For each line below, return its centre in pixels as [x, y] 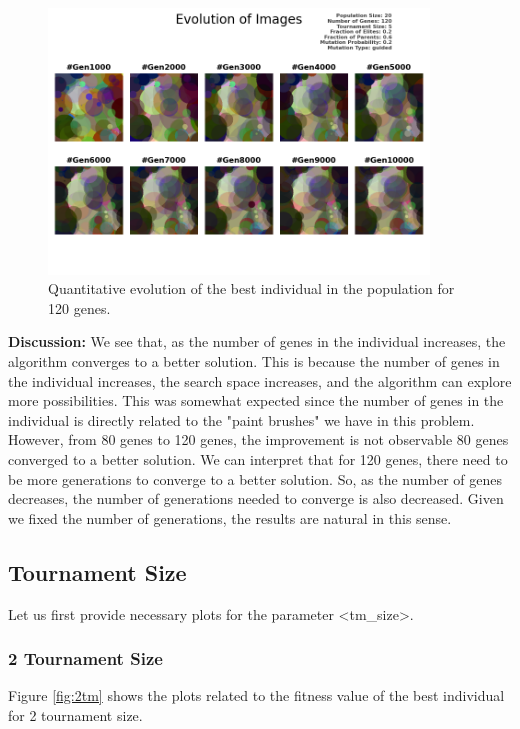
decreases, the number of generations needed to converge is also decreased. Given [256, 498]
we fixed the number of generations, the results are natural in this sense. [230, 517]
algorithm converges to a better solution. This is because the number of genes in [254, 361]
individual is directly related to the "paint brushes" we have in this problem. [241, 419]
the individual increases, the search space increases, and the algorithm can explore [260, 380]
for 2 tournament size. [75, 714]
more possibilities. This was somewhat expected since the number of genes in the [256, 400]
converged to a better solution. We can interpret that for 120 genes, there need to [258, 458]
